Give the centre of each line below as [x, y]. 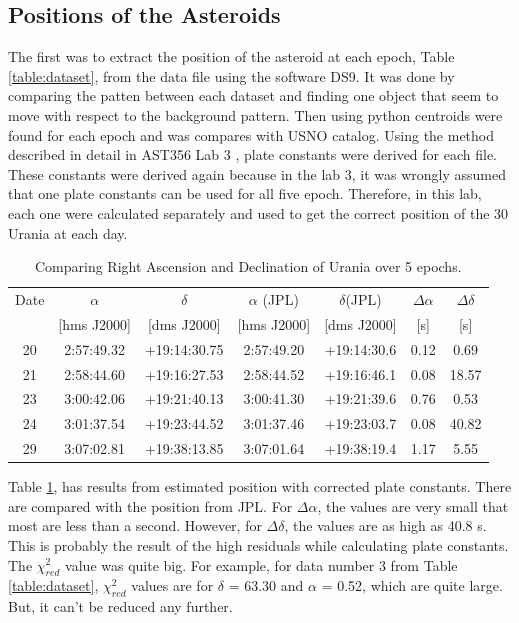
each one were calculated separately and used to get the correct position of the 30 [258, 212]
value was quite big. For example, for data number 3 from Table [261, 564]
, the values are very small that [413, 505]
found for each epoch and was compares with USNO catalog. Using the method [251, 134]
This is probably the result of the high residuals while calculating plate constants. [258, 544]
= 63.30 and [266, 585]
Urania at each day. [68, 232]
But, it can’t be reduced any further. [120, 606]
